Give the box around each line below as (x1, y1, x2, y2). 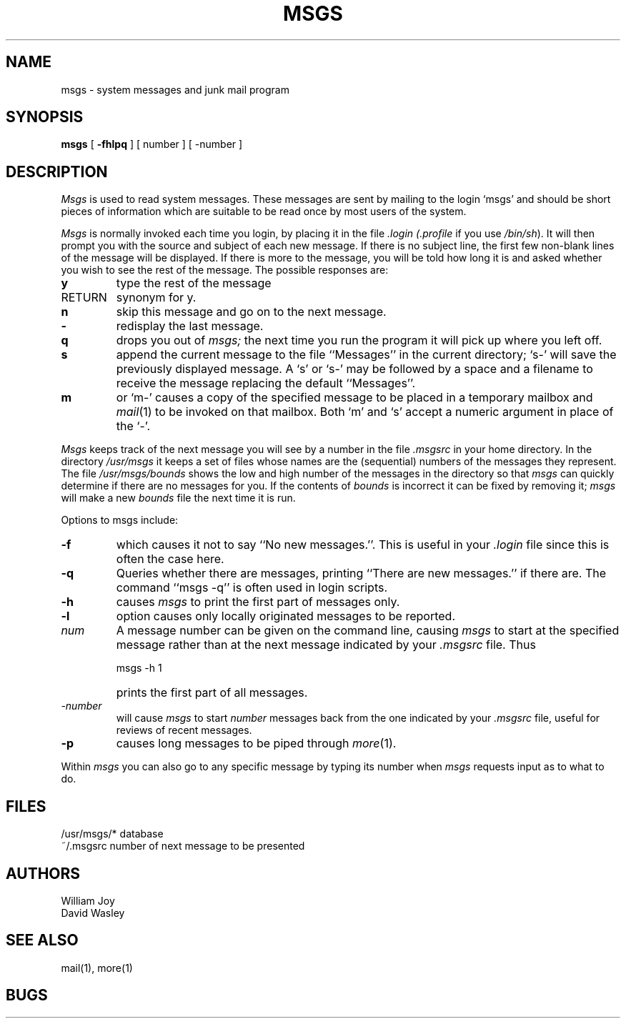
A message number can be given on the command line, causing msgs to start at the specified (116, 623, 620, 638)
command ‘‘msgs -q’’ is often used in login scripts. (116, 580, 388, 595)
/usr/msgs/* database (61, 827, 164, 840)
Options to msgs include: (61, 514, 179, 527)
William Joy (61, 894, 115, 907)
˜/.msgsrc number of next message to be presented (61, 840, 305, 852)
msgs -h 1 (116, 662, 162, 675)
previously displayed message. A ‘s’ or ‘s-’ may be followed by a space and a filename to (116, 362, 593, 377)
